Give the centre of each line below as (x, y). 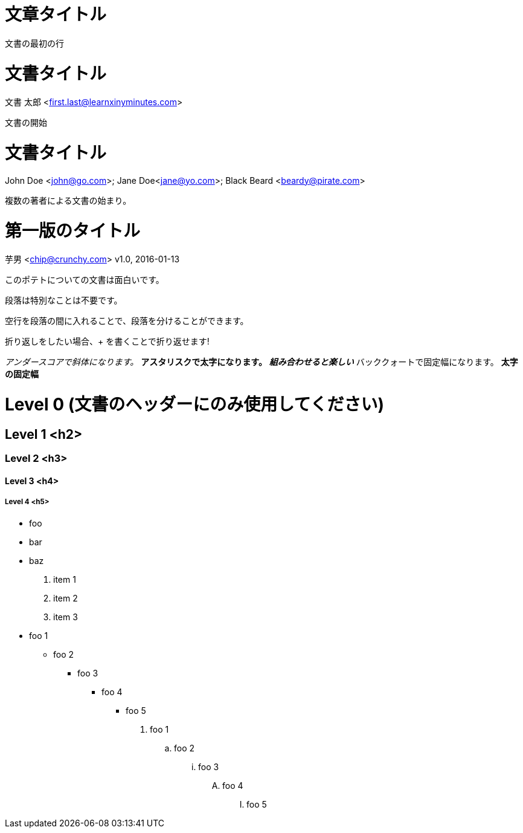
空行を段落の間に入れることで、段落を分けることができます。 (127, 321)
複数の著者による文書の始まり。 (68, 200)
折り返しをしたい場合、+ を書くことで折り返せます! (107, 342)
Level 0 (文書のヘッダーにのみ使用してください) (195, 404)
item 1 (65, 579)
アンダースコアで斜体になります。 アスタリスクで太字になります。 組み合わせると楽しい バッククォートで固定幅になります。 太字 (261, 362)
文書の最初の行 (34, 43)
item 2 (66, 598)
